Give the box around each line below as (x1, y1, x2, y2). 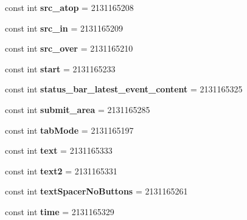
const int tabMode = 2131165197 (5, 123, 134, 136)
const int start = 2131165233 (5, 62, 116, 75)
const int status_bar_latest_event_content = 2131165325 (5, 83, 243, 95)
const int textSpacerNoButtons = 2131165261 (5, 185, 188, 198)
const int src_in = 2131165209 (5, 21, 123, 34)
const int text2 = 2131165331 (5, 164, 117, 177)
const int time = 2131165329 (5, 205, 114, 218)
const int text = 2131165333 (5, 144, 113, 157)
